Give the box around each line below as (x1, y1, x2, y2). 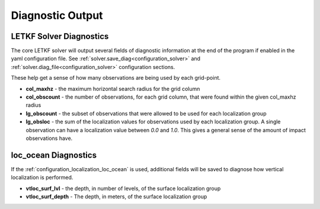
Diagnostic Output (11, 9, 103, 22)
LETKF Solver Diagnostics (11, 31, 109, 41)
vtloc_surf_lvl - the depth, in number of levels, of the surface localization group (25, 185, 221, 192)
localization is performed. (11, 174, 73, 181)
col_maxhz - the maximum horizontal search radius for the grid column (25, 85, 200, 92)
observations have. (25, 135, 73, 142)
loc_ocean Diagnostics (11, 150, 97, 160)
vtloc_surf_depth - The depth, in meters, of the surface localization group (25, 193, 207, 200)
